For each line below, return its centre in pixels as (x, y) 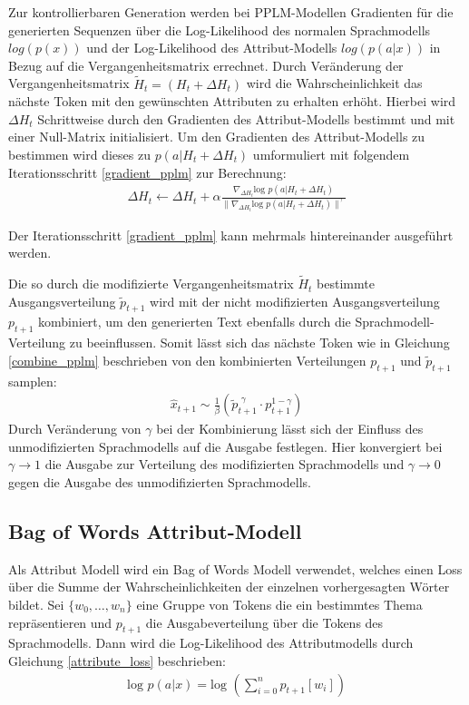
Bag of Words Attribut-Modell (155, 531)
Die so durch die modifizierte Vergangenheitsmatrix (151, 284)
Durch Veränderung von (75, 429)
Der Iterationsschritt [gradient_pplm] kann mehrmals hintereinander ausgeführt (231, 235)
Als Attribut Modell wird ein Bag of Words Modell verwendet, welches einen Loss (235, 568)
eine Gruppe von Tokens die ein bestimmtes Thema (279, 605)
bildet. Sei (36, 605)
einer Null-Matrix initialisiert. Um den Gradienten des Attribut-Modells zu (217, 137)
